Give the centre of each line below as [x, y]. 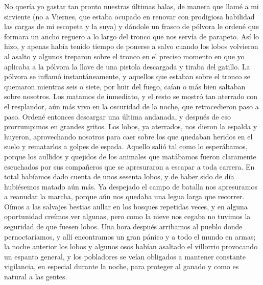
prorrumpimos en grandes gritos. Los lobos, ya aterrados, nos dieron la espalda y [131, 126]
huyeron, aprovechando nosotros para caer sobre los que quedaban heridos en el [128, 136]
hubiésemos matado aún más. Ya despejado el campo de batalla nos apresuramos [131, 186]
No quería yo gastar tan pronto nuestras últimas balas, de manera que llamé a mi [131, 6]
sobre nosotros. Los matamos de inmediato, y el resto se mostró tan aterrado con [131, 96]
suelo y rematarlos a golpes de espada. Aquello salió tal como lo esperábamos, [126, 146]
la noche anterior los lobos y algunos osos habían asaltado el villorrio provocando [131, 246]
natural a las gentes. [36, 277]
